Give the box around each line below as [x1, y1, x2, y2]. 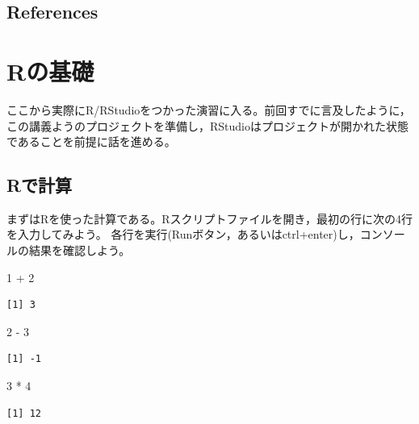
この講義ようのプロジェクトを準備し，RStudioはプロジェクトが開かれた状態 [6, 117, 409, 134]
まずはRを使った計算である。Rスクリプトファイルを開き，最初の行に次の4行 [6, 210, 413, 227]
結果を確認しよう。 [28, 242, 131, 259]
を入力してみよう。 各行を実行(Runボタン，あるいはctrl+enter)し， [6, 226, 360, 243]
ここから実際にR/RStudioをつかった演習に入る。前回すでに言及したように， [6, 101, 411, 118]
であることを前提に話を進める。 [6, 133, 176, 150]
